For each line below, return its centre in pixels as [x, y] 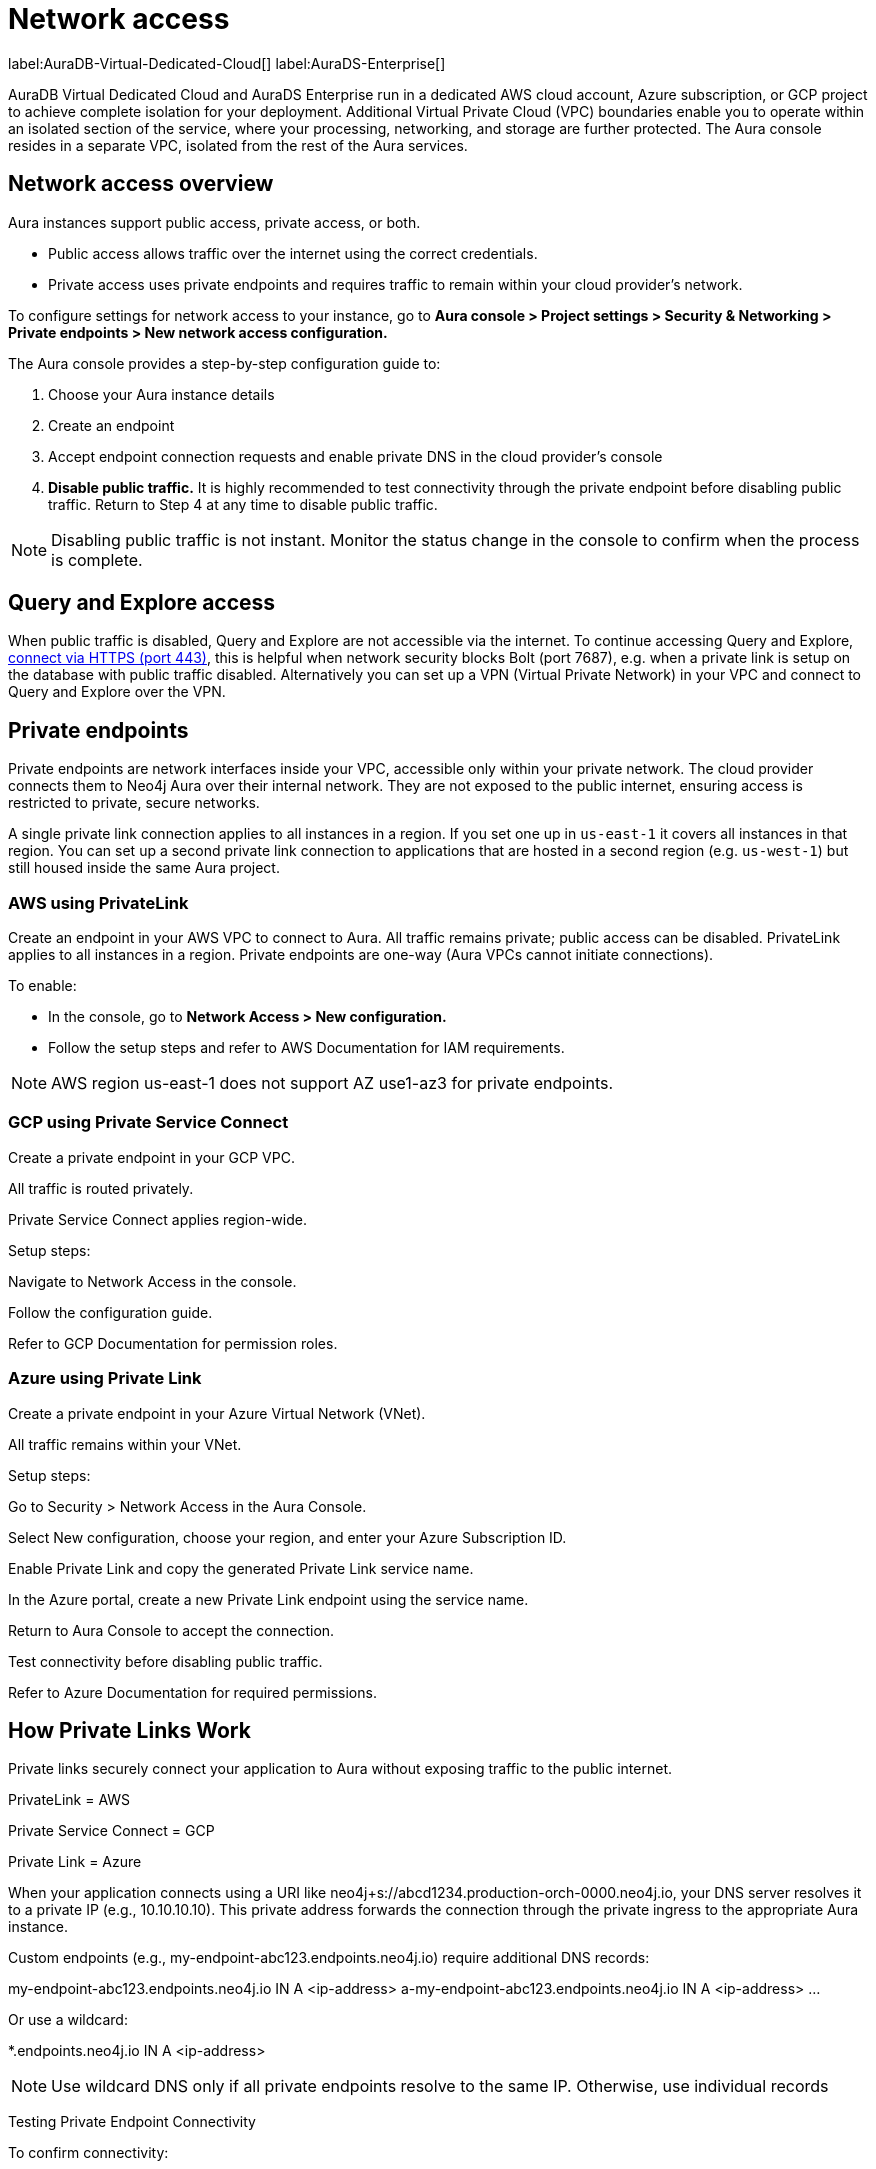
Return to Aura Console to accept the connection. [171, 1630]
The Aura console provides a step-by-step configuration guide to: [224, 363]
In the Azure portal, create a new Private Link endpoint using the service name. [268, 1599]
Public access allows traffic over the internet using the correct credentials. [293, 253]
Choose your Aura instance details [161, 394]
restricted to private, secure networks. [134, 803]
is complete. [97, 559]
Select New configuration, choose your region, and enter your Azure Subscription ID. [287, 1537]
